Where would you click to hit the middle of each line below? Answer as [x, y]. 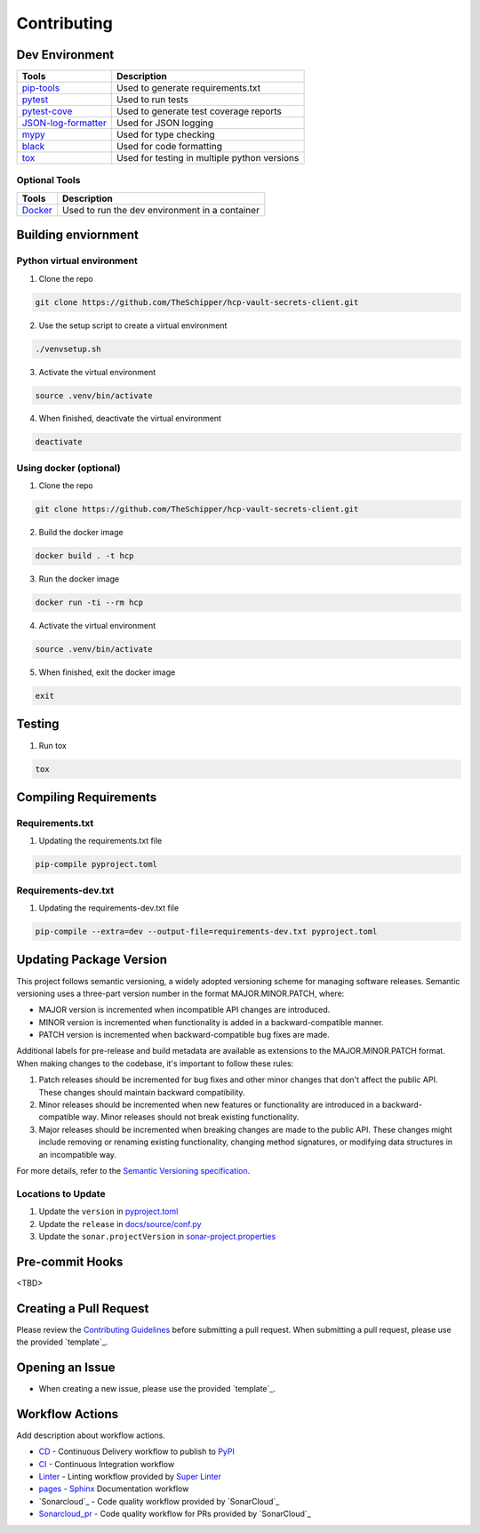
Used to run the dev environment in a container [161, 210]
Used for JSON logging [164, 123]
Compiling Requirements [87, 797]
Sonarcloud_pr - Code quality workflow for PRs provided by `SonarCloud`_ [175, 1514]
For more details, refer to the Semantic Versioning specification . [133, 1170]
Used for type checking [165, 135]
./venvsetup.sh [68, 349]
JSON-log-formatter [64, 123]
